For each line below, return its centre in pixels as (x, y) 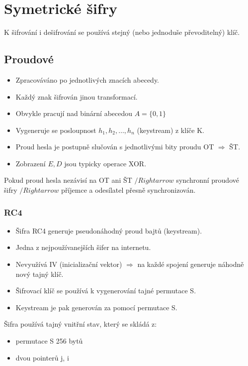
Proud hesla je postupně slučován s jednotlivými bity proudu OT (115, 147)
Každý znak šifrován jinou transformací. (77, 96)
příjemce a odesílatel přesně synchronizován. (128, 190)
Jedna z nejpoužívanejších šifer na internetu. (83, 247)
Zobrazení (31, 163)
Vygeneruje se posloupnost (56, 130)
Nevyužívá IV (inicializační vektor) (69, 264)
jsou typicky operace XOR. (105, 163)
